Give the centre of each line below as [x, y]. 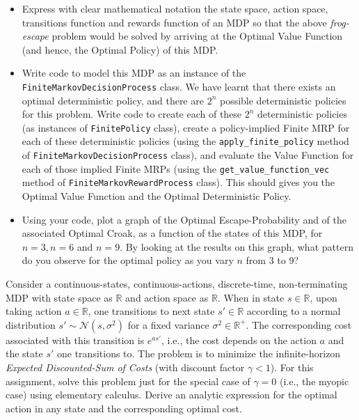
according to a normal [294, 311]
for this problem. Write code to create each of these [132, 114]
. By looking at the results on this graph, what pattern [237, 246]
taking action [34, 311]
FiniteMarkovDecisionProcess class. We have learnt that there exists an [179, 86]
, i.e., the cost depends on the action [239, 340]
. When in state [251, 297]
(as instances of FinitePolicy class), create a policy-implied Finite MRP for [186, 127]
